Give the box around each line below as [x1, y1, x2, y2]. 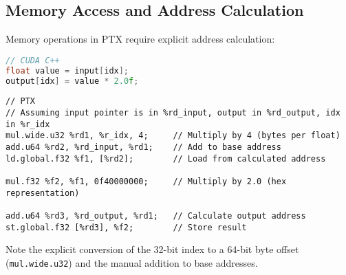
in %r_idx [6, 119, 50, 129]
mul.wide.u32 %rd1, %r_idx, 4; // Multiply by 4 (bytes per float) [6, 131, 340, 141]
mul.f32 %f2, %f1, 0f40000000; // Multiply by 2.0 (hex [6, 177, 287, 187]
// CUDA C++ [6, 55, 60, 65]
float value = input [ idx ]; [6, 65, 129, 76]
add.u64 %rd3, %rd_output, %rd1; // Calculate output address [6, 210, 306, 221]
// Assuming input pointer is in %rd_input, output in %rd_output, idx [6, 108, 340, 118]
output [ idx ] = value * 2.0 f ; [6, 76, 139, 86]
